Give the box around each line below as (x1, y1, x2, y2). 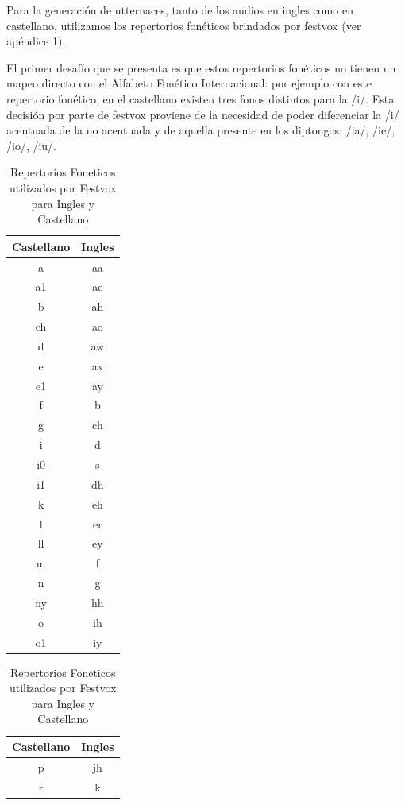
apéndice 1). (6, 33, 66, 49)
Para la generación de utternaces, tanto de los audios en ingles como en (6, 2, 353, 17)
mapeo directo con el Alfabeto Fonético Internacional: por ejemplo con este (6, 75, 372, 91)
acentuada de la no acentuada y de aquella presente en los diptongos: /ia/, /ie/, (6, 122, 395, 138)
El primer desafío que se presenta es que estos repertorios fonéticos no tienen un (6, 59, 396, 75)
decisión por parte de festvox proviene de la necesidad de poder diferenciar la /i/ (6, 106, 399, 122)
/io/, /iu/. (6, 137, 57, 153)
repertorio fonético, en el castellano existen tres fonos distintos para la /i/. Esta (6, 90, 395, 106)
